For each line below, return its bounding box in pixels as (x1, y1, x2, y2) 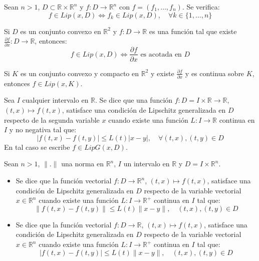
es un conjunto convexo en (20, 26, 101, 36)
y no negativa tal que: (9, 124, 77, 135)
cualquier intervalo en (22, 95, 89, 105)
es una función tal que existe (149, 26, 237, 36)
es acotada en (140, 51, 182, 58)
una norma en (61, 158, 104, 169)
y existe (150, 68, 174, 78)
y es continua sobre (185, 68, 244, 78)
